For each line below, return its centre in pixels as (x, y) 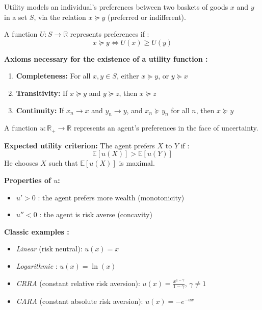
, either (128, 76)
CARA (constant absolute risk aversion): (80, 301)
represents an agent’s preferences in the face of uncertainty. (166, 128)
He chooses (21, 163)
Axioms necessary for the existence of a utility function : (106, 58)
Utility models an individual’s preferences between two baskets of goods (116, 7)
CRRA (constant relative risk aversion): (78, 283)
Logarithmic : (37, 265)
